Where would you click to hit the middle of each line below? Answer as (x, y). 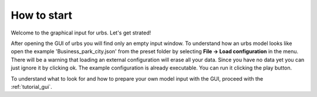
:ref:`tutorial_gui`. (31, 86)
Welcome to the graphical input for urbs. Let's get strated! (81, 33)
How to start (42, 15)
